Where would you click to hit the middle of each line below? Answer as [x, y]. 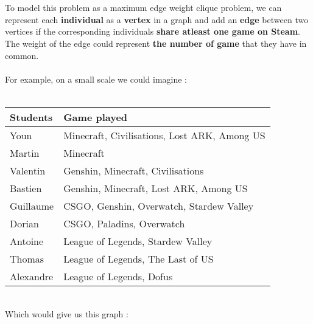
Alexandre [32, 276]
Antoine [27, 241]
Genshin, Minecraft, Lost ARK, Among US [156, 188]
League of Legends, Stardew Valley [138, 241]
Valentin [28, 170]
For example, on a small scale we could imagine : [96, 79]
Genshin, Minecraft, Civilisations [134, 170]
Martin [25, 153]
